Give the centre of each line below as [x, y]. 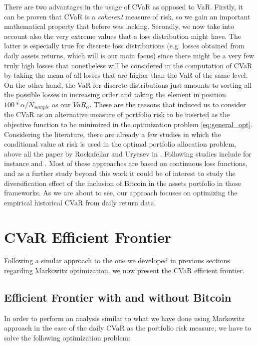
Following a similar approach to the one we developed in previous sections [117, 260]
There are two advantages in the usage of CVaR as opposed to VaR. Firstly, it [124, 6]
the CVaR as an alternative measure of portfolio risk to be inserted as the [117, 114]
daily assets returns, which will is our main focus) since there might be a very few [129, 55]
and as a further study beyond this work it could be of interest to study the [120, 173]
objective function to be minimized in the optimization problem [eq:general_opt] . [128, 124]
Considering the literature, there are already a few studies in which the [113, 134]
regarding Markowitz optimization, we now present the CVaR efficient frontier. [124, 270]
